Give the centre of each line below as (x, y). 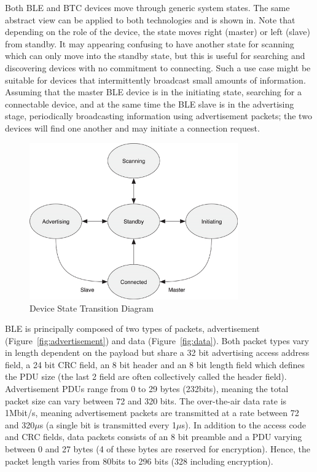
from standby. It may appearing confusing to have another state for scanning (150, 43)
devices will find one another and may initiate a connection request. (132, 128)
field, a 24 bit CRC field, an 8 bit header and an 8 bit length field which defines (155, 364)
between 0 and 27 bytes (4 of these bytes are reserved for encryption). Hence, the (158, 449)
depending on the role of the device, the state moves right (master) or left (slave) (158, 32)
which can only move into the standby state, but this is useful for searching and (155, 56)
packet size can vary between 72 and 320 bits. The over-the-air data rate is (146, 400)
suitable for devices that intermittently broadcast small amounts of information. (155, 80)
